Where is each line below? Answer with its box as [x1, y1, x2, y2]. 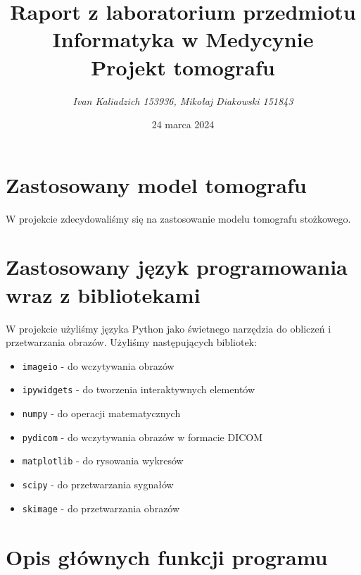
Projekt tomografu [91, 52, 275, 81]
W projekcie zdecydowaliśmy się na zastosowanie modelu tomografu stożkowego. [6, 211, 351, 225]
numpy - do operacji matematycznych [22, 406, 181, 421]
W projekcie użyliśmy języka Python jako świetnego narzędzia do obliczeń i [6, 321, 331, 335]
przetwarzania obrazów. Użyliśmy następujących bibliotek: [6, 335, 257, 350]
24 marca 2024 [151, 117, 215, 132]
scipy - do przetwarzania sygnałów [22, 477, 174, 491]
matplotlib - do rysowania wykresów [22, 453, 184, 468]
